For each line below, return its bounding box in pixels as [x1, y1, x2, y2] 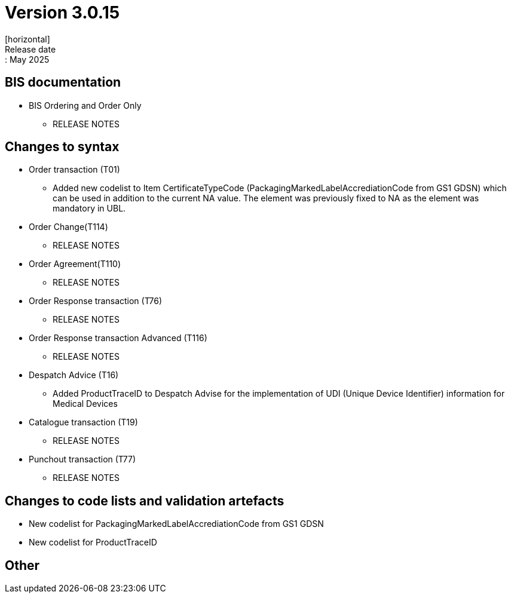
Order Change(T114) [29, 222, 108, 232]
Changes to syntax [5, 139, 120, 155]
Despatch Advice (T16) [29, 370, 119, 381]
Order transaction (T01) [29, 164, 120, 175]
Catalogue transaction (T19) [29, 417, 138, 428]
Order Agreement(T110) [29, 259, 121, 269]
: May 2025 [5, 54, 50, 65]
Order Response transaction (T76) [29, 296, 163, 306]
